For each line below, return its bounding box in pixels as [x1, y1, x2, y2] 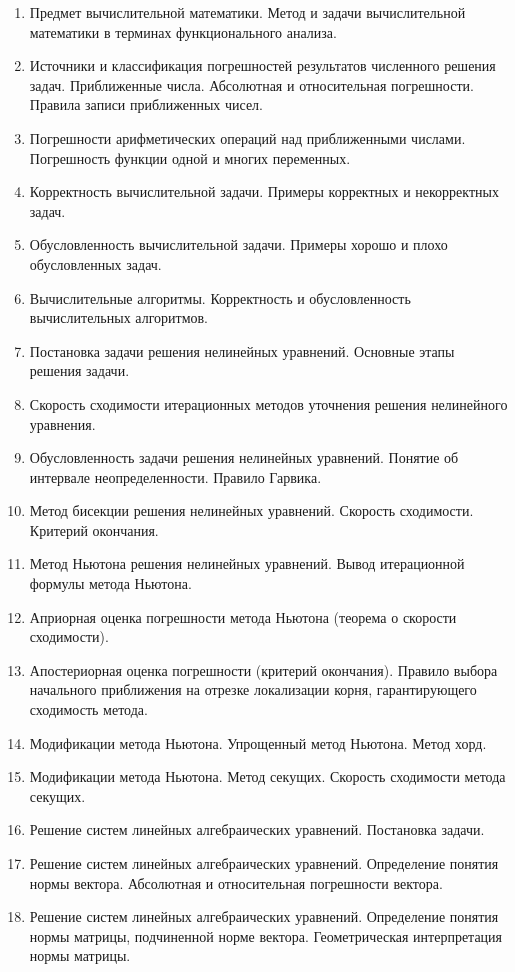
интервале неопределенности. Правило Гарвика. [29, 466, 322, 487]
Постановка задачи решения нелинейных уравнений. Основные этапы [29, 340, 455, 361]
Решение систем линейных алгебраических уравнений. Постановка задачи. [29, 819, 485, 840]
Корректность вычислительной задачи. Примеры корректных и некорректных [29, 181, 499, 202]
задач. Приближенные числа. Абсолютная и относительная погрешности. [29, 74, 474, 95]
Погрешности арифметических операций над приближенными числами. [29, 127, 466, 148]
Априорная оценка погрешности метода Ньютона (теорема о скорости [29, 606, 457, 627]
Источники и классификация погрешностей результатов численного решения [29, 55, 496, 76]
